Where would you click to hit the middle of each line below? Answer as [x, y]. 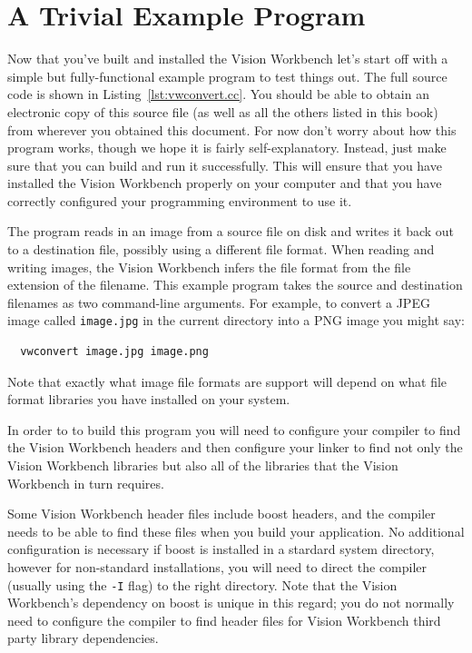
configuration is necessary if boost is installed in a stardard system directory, [221, 549]
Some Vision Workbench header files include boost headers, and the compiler [221, 514]
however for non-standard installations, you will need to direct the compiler [217, 567]
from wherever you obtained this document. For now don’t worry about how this [232, 129]
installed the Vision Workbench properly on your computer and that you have [225, 183]
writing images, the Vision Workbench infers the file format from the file [209, 267]
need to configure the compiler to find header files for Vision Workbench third [224, 620]
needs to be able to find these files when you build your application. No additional [236, 531]
